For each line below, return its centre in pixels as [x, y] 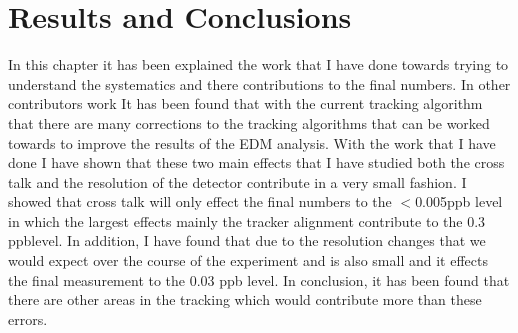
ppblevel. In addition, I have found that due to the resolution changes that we [247, 240]
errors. [28, 318]
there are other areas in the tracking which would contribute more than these [245, 299]
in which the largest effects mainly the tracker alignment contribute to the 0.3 [247, 220]
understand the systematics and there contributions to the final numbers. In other [259, 83]
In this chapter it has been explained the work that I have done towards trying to [258, 64]
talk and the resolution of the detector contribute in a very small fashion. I [237, 181]
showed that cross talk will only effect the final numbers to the [200, 201]
